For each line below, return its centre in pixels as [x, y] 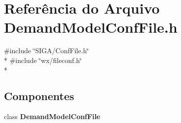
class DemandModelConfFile [52, 116]
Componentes [39, 96]
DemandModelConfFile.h [91, 27]
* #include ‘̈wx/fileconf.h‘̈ [43, 60]
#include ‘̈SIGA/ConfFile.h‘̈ [46, 51]
